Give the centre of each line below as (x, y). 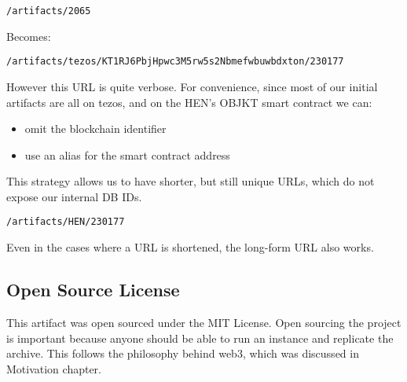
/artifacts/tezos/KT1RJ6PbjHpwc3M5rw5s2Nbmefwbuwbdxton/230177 (175, 62)
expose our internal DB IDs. (74, 196)
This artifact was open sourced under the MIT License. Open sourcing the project (204, 322)
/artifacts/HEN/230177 (66, 222)
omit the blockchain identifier (95, 129)
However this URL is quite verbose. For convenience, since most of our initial (192, 86)
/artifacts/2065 (49, 11)
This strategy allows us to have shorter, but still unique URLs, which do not (191, 181)
